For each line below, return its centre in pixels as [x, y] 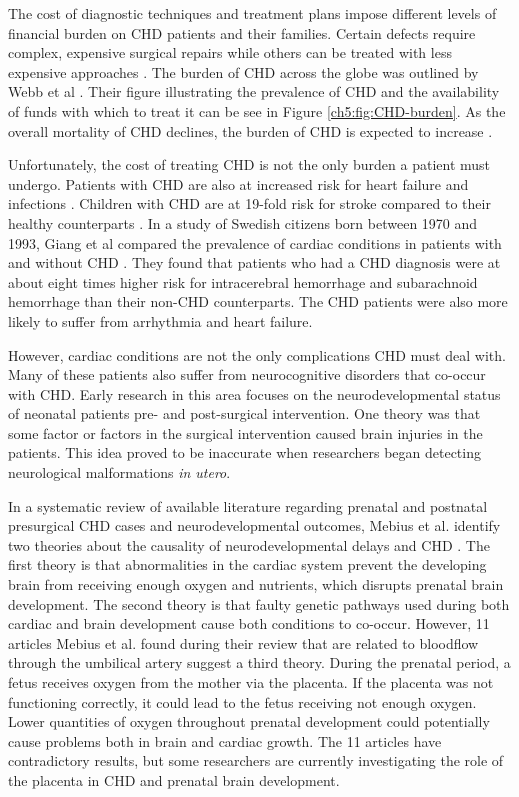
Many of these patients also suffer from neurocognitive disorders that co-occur [247, 374]
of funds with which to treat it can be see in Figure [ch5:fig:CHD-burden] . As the [257, 110]
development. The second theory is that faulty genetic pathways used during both [259, 603]
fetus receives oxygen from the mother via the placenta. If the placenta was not [251, 682]
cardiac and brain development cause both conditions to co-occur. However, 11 [249, 623]
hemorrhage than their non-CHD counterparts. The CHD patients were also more [258, 301]
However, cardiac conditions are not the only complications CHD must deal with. [257, 354]
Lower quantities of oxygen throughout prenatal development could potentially [249, 721]
